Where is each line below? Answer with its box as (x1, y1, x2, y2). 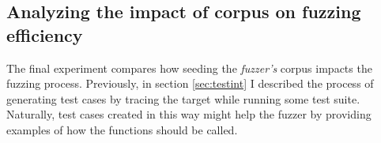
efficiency (6, 22, 83, 47)
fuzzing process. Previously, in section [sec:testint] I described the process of (6, 75, 374, 92)
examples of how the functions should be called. (6, 121, 238, 137)
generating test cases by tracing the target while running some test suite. (6, 90, 360, 107)
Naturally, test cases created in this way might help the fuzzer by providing (6, 106, 372, 122)
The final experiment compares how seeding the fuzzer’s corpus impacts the (6, 59, 372, 76)
